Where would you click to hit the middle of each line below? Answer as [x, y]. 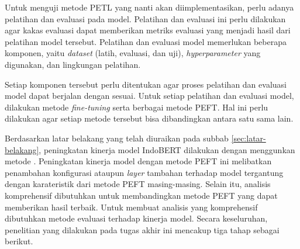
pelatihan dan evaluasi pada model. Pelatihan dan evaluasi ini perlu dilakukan [145, 18]
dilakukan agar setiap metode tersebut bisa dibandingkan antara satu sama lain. [149, 118]
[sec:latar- [249, 138]
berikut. [19, 241]
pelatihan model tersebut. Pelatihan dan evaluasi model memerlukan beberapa [146, 41]
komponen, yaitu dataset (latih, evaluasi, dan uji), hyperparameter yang [133, 53]
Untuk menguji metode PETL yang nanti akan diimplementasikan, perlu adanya [149, 7]
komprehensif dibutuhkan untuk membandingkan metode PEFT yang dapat [141, 195]
